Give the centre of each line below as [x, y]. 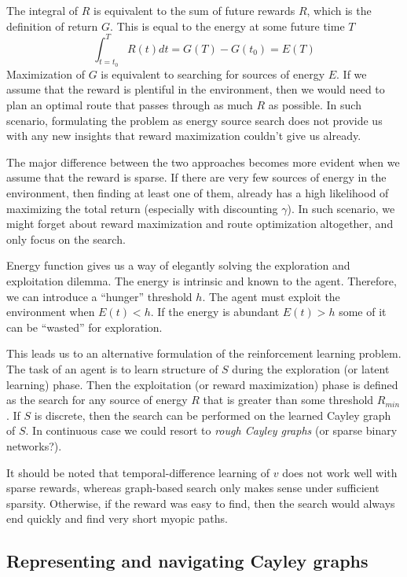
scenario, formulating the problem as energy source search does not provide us [194, 120]
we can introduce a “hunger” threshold [99, 296]
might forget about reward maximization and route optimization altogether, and [200, 224]
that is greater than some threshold [288, 400]
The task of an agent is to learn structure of [112, 368]
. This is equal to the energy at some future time [227, 26]
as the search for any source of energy [97, 400]
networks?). [34, 445]
